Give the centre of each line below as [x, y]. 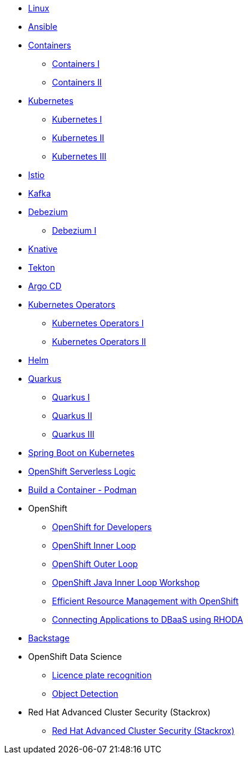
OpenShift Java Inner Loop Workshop [126, 582]
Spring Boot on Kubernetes [82, 453]
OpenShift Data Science [75, 657]
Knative [43, 249]
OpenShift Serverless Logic [82, 471]
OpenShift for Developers [102, 527]
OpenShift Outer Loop [95, 564]
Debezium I [74, 230]
